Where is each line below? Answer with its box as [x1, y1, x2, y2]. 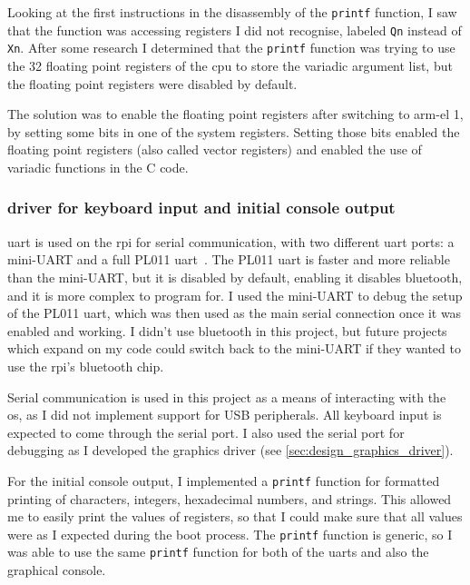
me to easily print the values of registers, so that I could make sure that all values [7, 507, 463, 526]
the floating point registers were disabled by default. [7, 74, 298, 93]
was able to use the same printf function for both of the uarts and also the [7, 542, 429, 561]
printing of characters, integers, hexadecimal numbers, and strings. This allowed [7, 489, 452, 508]
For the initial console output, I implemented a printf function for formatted [7, 471, 440, 490]
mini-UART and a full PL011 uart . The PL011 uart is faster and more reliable [7, 250, 450, 269]
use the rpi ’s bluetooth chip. [7, 356, 164, 375]
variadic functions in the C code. [7, 157, 189, 176]
